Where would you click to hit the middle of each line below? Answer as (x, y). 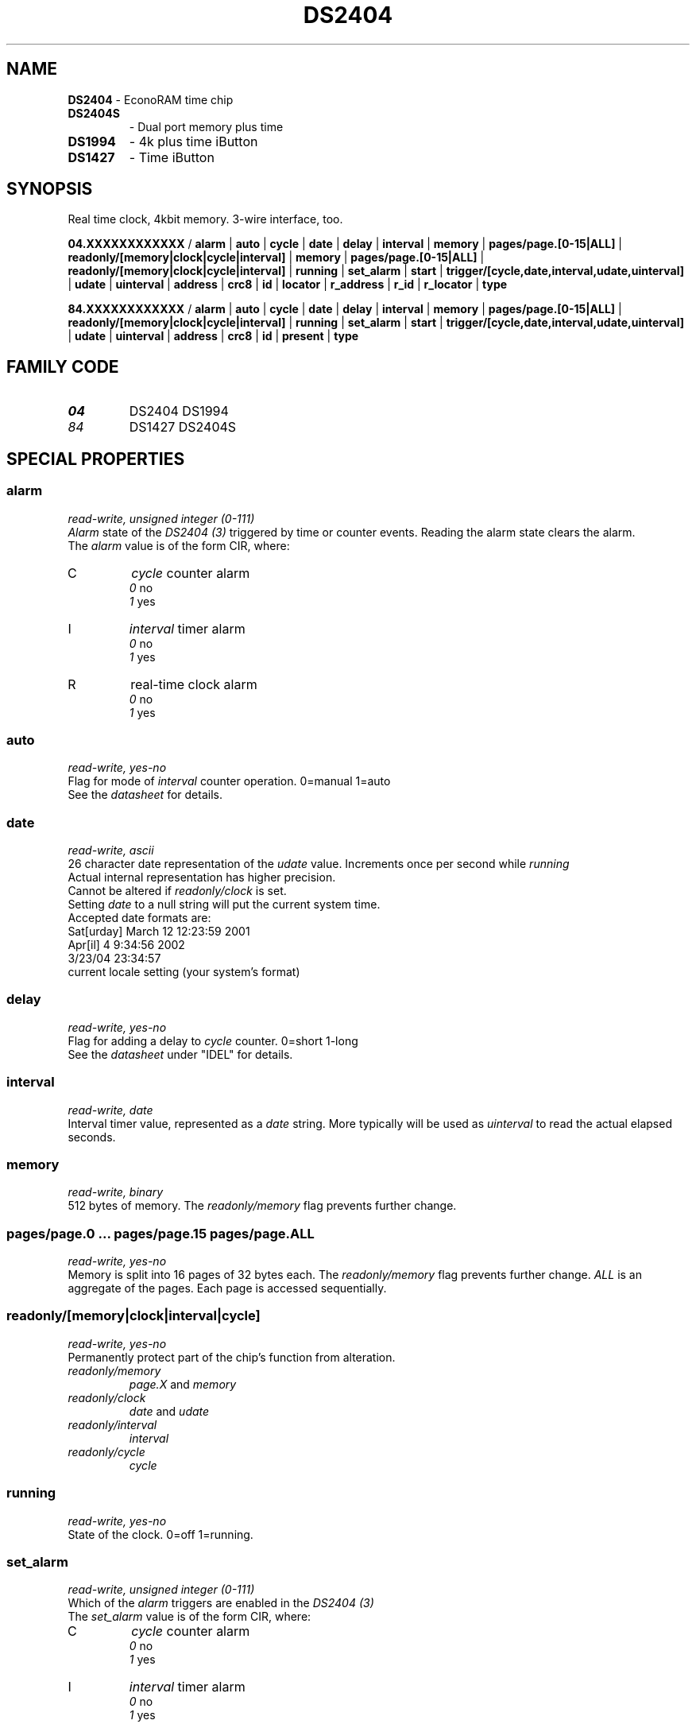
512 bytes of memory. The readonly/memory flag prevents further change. (262, 1206)
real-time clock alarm (194, 684)
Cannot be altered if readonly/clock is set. (177, 891)
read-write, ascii (111, 850)
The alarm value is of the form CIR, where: (179, 545)
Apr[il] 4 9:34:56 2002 (126, 945)
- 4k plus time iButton (193, 141)
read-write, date (110, 1110)
